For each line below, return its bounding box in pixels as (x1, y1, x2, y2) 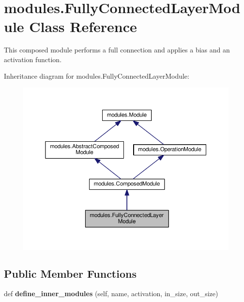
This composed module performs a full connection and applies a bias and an (4, 45, 230, 55)
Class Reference (29, 17, 137, 36)
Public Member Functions (4, 266, 137, 281)
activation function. (4, 54, 62, 64)
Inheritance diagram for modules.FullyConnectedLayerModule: (4, 70, 189, 81)
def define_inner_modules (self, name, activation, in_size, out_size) (4, 288, 218, 299)
